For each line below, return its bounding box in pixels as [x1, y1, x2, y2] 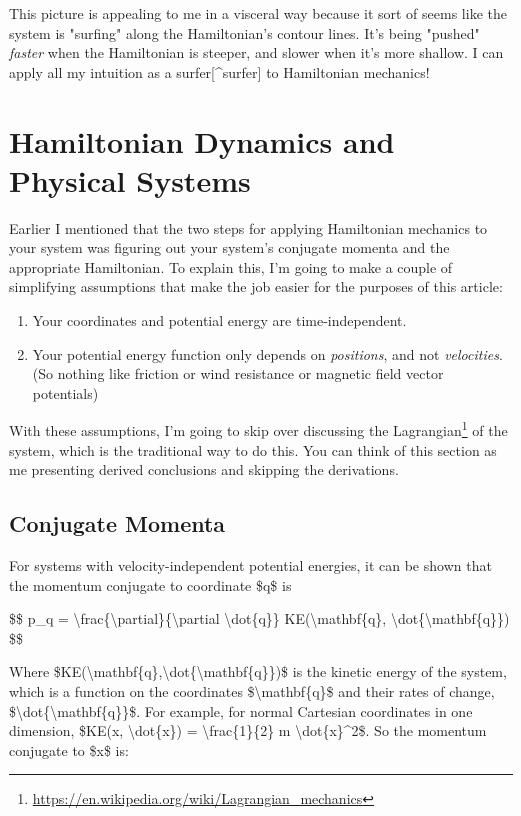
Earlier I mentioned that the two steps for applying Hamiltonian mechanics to [9, 217, 488, 238]
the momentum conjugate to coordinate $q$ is [9, 574, 292, 595]
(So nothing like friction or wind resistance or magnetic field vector [32, 363, 444, 384]
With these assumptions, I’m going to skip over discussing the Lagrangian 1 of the [9, 417, 508, 441]
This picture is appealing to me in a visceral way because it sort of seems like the [9, 3, 507, 23]
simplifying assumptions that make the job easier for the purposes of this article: [9, 276, 503, 297]
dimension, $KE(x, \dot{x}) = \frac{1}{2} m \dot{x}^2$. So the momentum [9, 720, 487, 741]
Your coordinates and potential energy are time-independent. [32, 310, 407, 331]
